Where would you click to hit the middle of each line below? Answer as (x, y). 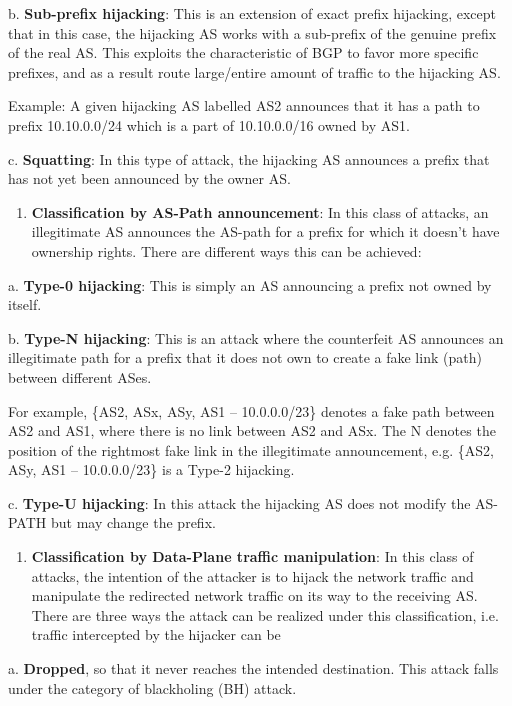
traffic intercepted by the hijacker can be (156, 634)
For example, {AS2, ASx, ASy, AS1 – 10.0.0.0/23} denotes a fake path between (251, 410)
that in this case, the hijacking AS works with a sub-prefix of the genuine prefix (252, 32)
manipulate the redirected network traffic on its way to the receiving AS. (254, 595)
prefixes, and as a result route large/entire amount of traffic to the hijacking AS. (254, 71)
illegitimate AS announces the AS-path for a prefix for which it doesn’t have (265, 231)
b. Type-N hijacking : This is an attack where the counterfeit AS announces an (256, 337)
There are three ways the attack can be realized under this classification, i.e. (265, 614)
